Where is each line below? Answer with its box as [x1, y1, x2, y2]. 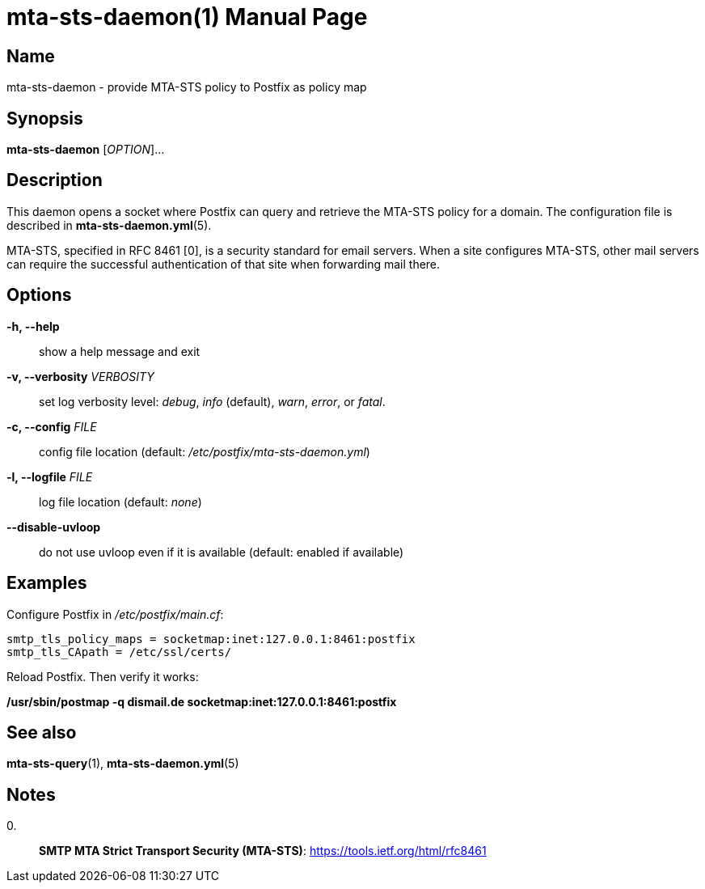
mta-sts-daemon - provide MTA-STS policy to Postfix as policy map [6, 80, 367, 95]
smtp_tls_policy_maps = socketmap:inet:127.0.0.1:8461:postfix [6, 632, 416, 646]
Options [6, 285, 72, 306]
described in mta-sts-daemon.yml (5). [6, 218, 212, 232]
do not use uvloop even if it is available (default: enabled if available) [39, 544, 404, 559]
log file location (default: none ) [39, 494, 202, 509]
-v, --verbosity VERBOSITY [6, 369, 154, 383]
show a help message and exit [39, 344, 201, 358]
